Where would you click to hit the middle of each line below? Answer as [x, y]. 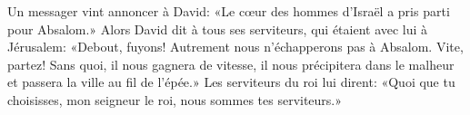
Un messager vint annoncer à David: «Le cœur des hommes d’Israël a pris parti [229, 11]
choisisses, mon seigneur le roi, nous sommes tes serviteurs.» [175, 99]
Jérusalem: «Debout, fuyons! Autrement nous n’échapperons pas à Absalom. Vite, [235, 47]
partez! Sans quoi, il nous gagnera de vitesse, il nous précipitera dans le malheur [231, 64]
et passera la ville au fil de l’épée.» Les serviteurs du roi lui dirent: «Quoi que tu [231, 82]
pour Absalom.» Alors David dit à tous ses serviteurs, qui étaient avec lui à [218, 29]
